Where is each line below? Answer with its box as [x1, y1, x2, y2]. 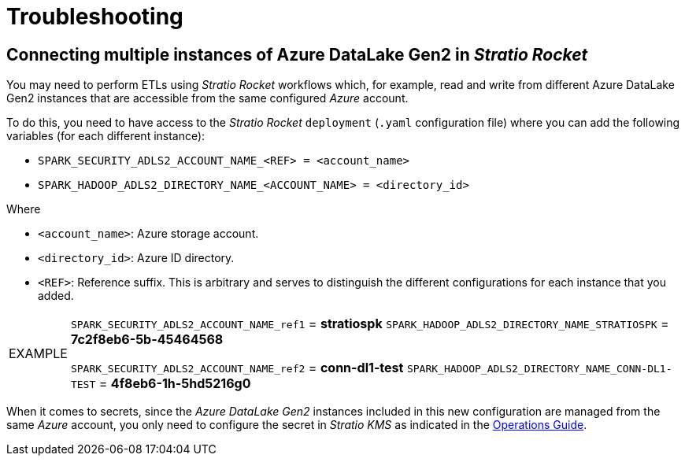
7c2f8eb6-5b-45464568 [70, 331, 224, 348]
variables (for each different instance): [6, 129, 205, 143]
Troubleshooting [6, 3, 183, 30]
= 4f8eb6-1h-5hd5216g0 [98, 375, 251, 392]
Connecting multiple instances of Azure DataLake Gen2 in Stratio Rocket [6, 44, 588, 65]
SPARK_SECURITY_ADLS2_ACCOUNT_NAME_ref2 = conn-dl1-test [70, 360, 404, 376]
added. [38, 289, 74, 303]
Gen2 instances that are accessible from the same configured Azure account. [6, 91, 409, 105]
